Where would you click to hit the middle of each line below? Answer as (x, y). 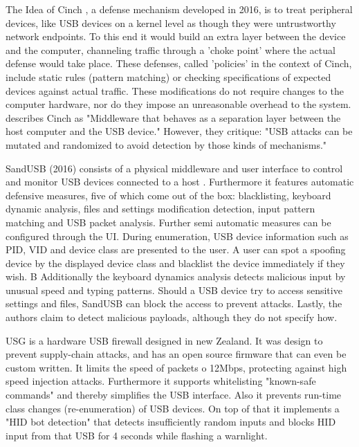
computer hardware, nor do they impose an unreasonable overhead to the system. (178, 104)
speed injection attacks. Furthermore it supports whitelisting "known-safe (161, 381)
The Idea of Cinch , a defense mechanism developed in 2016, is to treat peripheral (179, 9)
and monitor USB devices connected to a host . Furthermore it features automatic (180, 182)
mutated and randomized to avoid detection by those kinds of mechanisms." (166, 144)
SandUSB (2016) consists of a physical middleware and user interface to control (174, 168)
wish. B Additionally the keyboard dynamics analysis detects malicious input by (176, 276)
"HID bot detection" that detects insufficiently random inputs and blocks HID (171, 422)
